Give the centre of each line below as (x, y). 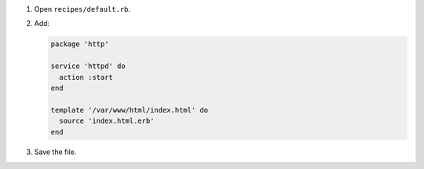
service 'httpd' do (88, 66)
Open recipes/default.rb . (82, 9)
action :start (86, 77)
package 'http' (80, 44)
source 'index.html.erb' (107, 121)
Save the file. (55, 152)
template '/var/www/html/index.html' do (129, 110)
